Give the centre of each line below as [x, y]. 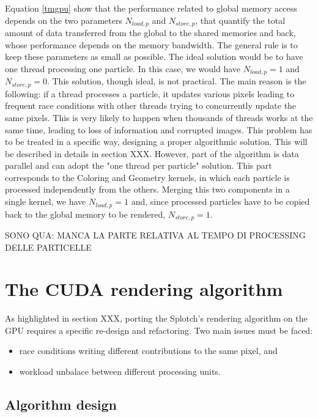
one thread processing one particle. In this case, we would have [123, 68]
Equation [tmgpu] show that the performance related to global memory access [151, 8]
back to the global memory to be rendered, [85, 214]
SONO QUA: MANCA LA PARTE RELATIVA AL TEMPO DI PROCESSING [155, 234]
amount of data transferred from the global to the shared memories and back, [150, 33]
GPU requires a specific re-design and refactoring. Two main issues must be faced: [159, 330]
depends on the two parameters [64, 20]
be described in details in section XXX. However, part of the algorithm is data [152, 153]
